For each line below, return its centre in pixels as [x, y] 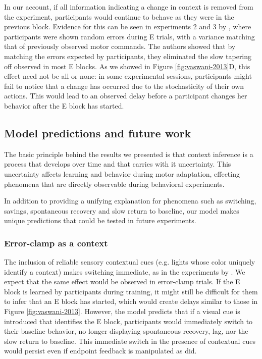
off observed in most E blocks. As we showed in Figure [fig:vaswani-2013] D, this [127, 66]
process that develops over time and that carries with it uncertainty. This [118, 164]
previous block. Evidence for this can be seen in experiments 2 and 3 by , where [128, 27]
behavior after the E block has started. [64, 105]
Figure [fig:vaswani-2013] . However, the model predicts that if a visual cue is [122, 311]
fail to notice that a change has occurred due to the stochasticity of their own [124, 86]
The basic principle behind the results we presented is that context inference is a [129, 154]
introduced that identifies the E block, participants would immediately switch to [128, 321]
